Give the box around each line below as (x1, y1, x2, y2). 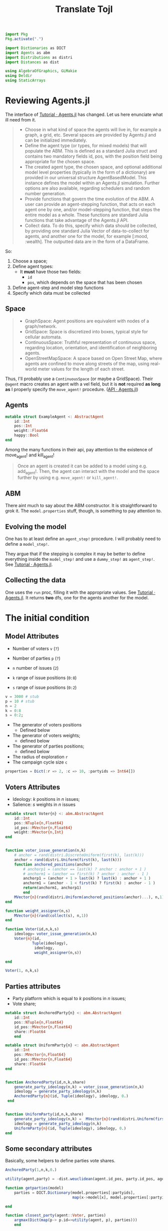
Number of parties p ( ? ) (12, 655, 61, 661)
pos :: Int (14, 423, 32, 429)
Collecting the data (5, 576, 66, 584)
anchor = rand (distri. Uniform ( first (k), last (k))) (14, 857, 122, 862)
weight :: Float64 (14, 428, 48, 433)
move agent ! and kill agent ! (5, 452, 55, 459)
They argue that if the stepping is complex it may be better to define (5, 551, 145, 557)
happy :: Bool (14, 433, 39, 438)
